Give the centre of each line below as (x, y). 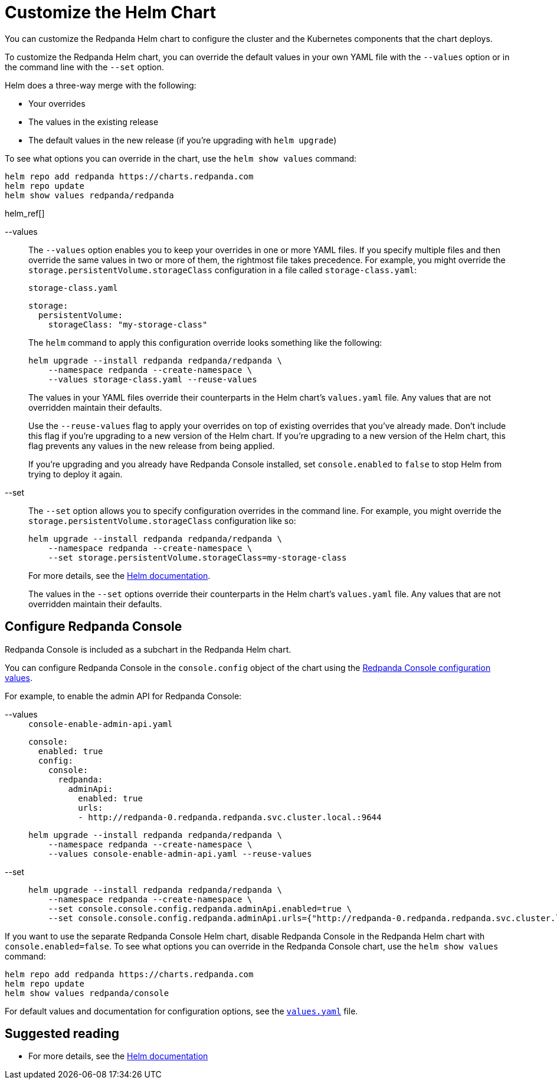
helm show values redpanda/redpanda (89, 195)
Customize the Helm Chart (110, 12)
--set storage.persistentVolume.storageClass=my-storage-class (197, 557)
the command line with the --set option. (85, 67)
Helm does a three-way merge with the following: (101, 85)
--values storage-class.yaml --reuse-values (153, 379)
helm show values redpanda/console (87, 993)
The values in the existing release (94, 122)
